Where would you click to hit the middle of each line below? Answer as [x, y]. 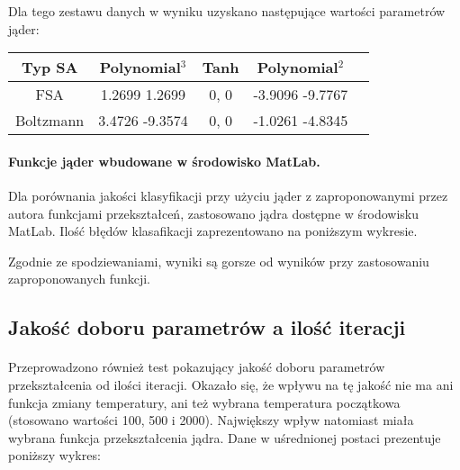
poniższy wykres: [54, 455]
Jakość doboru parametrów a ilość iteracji [207, 327]
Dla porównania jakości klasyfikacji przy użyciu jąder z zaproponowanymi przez [228, 195]
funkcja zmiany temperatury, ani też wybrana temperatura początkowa [204, 402]
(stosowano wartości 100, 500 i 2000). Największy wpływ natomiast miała [211, 420]
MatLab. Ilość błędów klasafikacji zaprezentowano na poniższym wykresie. [213, 231]
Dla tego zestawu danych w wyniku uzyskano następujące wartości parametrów [227, 11]
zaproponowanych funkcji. [79, 279]
